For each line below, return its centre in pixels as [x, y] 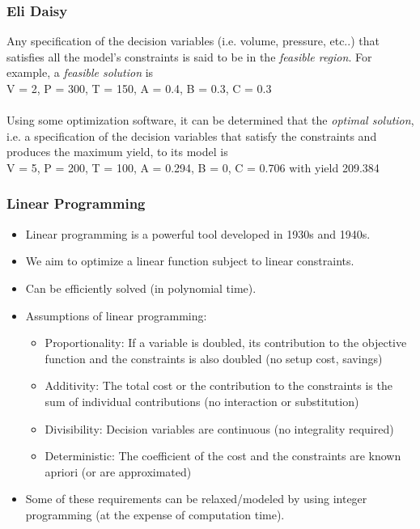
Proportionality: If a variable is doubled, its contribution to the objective [226, 343]
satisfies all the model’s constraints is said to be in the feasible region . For [189, 56]
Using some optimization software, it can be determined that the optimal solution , [210, 120]
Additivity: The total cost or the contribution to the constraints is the [218, 385]
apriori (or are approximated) [118, 471]
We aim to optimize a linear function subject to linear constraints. [190, 261]
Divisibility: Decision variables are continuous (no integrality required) [219, 428]
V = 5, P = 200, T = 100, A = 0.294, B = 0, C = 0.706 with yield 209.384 [193, 167]
